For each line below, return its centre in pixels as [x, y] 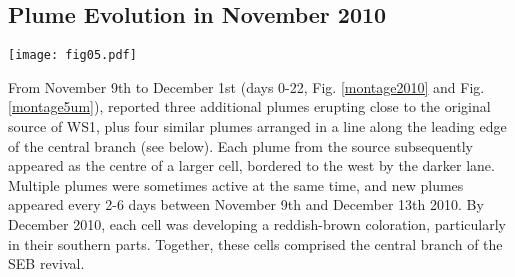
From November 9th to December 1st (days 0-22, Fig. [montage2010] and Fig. [246, 86]
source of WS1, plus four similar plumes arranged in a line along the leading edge [257, 126]
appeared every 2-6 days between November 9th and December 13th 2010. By [246, 204]
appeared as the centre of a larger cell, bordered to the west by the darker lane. [251, 165]
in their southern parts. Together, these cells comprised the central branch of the [255, 243]
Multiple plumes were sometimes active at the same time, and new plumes [236, 184]
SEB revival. [46, 263]
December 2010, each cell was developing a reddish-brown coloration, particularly [257, 224]
